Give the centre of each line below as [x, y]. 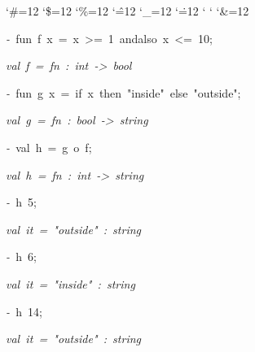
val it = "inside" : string [70, 283]
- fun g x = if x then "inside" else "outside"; [123, 92]
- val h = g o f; [49, 147]
